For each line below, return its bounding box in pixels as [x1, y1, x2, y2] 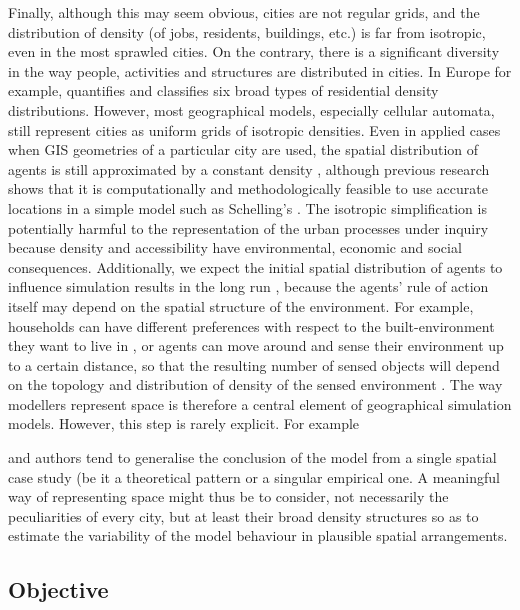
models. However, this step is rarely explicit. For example [8, 413, 360, 434]
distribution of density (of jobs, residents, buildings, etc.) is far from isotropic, [8, 21, 486, 42]
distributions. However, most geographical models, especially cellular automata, [8, 99, 495, 120]
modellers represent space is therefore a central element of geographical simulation [8, 393, 512, 414]
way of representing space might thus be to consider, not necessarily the [8, 486, 449, 507]
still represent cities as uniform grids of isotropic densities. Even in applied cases [8, 119, 501, 140]
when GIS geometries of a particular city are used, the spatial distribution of [8, 139, 479, 160]
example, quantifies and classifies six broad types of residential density [8, 80, 439, 101]
